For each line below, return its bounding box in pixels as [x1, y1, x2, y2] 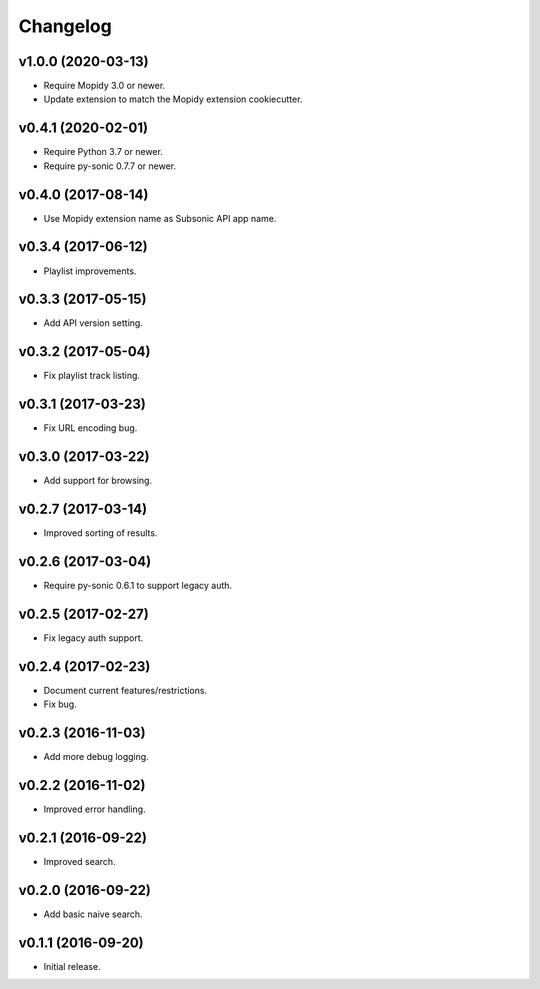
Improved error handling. [43, 803, 146, 815]
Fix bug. [43, 698, 77, 710]
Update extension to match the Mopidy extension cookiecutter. [43, 93, 303, 105]
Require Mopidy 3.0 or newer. [43, 80, 166, 92]
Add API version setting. [43, 317, 144, 329]
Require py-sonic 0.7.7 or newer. [43, 160, 177, 172]
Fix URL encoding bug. [43, 422, 138, 434]
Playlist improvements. [43, 265, 137, 277]
